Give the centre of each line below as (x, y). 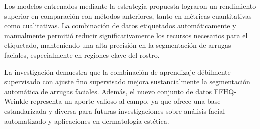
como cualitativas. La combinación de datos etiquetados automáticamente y (120, 26)
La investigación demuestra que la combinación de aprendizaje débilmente (117, 71)
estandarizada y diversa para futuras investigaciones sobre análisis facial (115, 110)
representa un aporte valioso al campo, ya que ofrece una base (125, 101)
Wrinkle (16, 101)
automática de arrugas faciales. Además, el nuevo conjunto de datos (108, 91)
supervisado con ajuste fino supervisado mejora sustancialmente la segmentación (127, 81)
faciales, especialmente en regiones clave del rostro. (82, 55)
